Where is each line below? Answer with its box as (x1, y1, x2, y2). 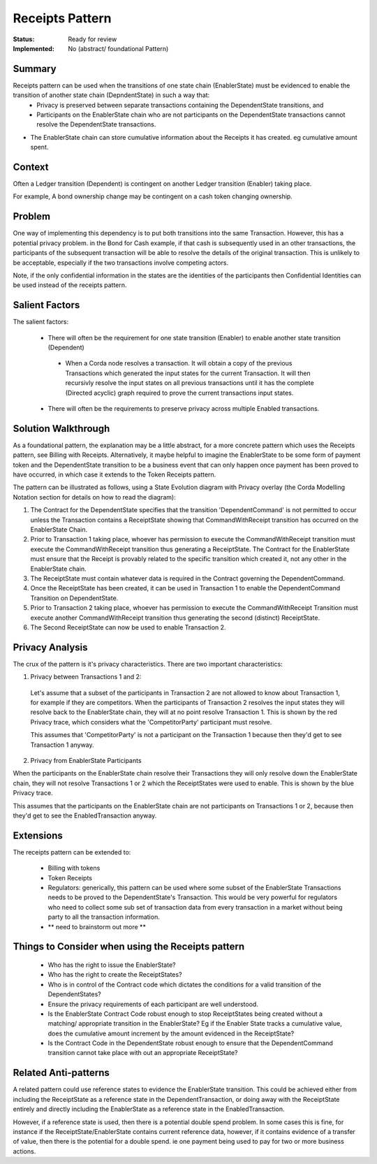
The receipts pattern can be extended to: (13, 847, 131, 856)
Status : (13, 35, 35, 43)
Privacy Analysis (13, 641, 88, 653)
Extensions (13, 829, 63, 841)
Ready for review (68, 35, 117, 43)
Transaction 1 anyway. (30, 741, 94, 749)
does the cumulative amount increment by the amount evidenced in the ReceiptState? (47, 1029, 295, 1038)
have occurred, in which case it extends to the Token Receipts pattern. (13, 470, 216, 479)
